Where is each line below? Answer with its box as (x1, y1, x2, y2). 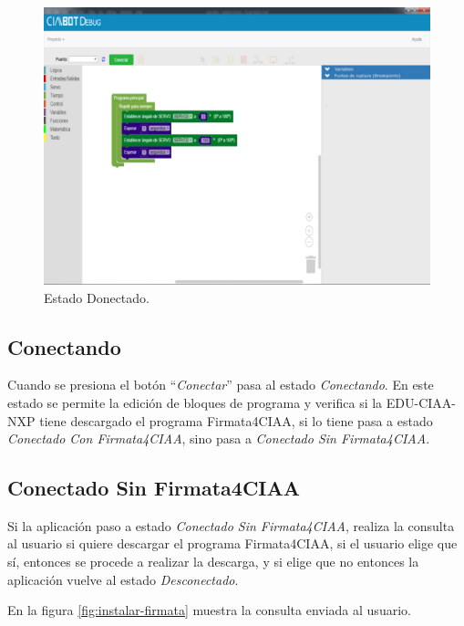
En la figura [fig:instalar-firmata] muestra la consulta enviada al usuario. (7, 600, 411, 620)
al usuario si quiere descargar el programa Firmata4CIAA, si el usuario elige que (7, 534, 458, 553)
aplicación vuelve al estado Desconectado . (7, 569, 239, 589)
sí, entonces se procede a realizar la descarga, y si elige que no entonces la (7, 552, 419, 571)
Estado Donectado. (44, 287, 150, 307)
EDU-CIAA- (386, 392, 456, 412)
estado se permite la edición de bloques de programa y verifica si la (7, 392, 383, 412)
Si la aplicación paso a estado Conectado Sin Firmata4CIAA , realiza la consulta (7, 516, 455, 535)
